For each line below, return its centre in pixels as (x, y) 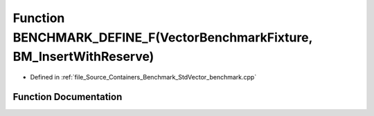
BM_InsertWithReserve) (83, 57)
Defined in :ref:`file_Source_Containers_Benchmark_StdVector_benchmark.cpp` (143, 77)
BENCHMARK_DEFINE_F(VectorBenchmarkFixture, (163, 37)
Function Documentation (68, 97)
